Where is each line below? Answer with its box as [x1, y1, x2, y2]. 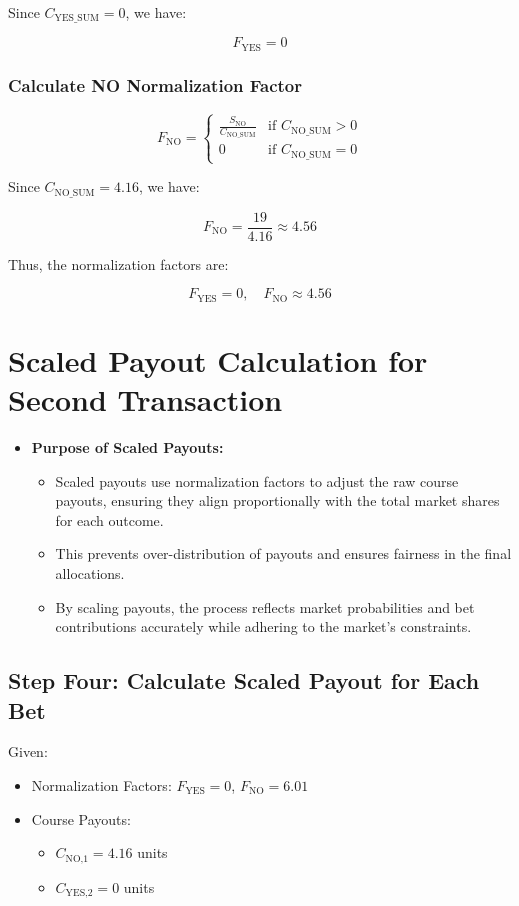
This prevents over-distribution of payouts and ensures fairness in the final [55, 543, 512, 564]
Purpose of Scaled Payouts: [31, 436, 224, 457]
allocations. [55, 562, 125, 583]
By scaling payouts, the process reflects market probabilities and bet [55, 596, 475, 617]
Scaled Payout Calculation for [8, 339, 428, 380]
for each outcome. [55, 509, 164, 530]
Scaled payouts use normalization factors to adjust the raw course [55, 470, 459, 491]
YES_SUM [54, 13, 100, 24]
